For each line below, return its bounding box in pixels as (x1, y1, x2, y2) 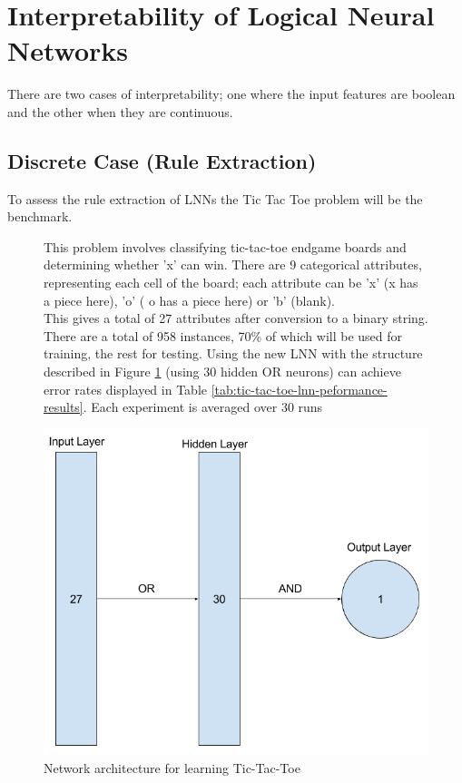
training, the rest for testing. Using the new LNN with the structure (44, 344, 423, 363)
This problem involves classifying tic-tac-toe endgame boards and (44, 237, 407, 256)
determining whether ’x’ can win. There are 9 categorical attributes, (44, 255, 422, 274)
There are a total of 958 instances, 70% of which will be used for (44, 326, 403, 345)
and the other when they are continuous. (7, 102, 233, 121)
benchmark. (7, 207, 73, 226)
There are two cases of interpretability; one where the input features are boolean (7, 84, 456, 103)
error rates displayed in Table (44, 379, 207, 398)
